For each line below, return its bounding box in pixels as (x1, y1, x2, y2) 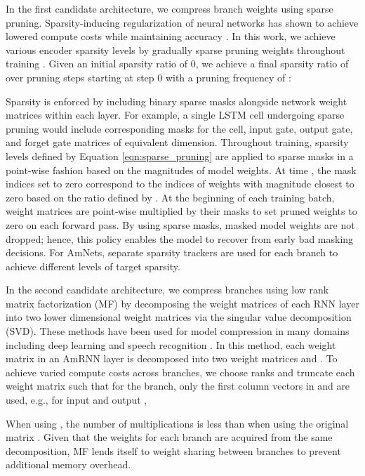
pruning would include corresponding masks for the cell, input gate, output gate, (6, 121, 353, 135)
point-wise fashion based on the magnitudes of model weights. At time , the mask (6, 162, 357, 177)
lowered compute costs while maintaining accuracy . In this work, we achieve (6, 29, 336, 44)
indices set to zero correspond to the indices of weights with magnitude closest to (6, 176, 354, 191)
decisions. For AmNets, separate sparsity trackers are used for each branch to (6, 245, 338, 260)
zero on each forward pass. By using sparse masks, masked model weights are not (6, 217, 355, 232)
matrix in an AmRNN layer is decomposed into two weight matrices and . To (6, 351, 338, 366)
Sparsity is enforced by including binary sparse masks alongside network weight (6, 93, 347, 108)
